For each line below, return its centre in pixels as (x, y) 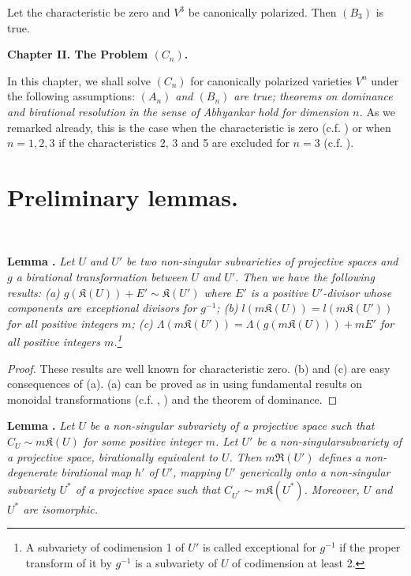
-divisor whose (357, 292)
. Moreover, (332, 489)
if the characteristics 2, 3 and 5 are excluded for (174, 143)
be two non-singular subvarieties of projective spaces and (262, 261)
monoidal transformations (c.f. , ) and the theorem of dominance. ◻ (172, 399)
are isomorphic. (61, 508)
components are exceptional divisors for (102, 308)
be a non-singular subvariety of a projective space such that (232, 425)
